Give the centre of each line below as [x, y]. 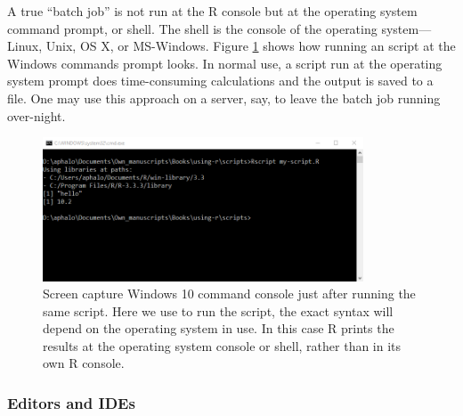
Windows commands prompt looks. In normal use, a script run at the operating [225, 63]
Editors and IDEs [71, 403]
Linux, [25, 46]
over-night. [37, 115]
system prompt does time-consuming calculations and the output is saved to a [220, 81]
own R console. [84, 363]
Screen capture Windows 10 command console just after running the [229, 294]
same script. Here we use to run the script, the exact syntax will [218, 310]
